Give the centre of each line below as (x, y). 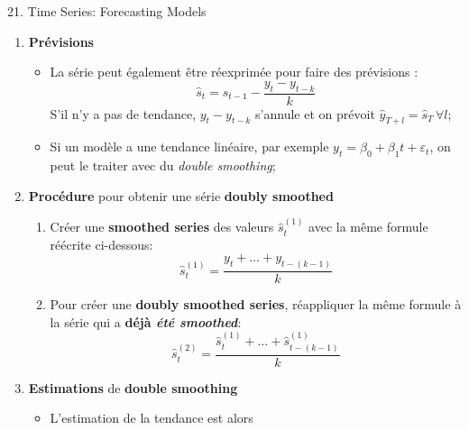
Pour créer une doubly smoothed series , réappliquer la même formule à (256, 304)
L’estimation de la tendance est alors (152, 418)
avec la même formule (368, 227)
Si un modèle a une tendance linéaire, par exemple (189, 146)
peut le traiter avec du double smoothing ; (163, 165)
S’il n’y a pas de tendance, (123, 113)
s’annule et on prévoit (315, 113)
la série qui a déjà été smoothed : (146, 321)
